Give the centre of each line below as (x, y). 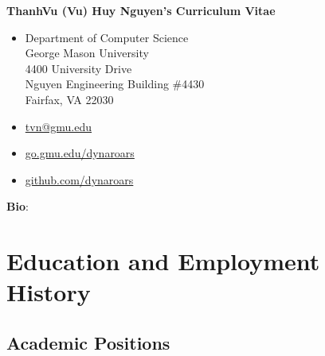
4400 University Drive (78, 68)
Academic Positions (88, 342)
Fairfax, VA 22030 (69, 99)
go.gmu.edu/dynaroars (80, 153)
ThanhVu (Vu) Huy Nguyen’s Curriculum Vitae (141, 10)
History (49, 292)
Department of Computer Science (107, 37)
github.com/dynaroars (79, 179)
